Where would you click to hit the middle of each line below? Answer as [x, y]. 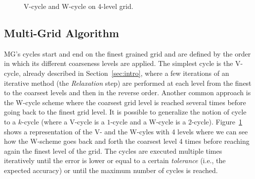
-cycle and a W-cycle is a [148, 121]
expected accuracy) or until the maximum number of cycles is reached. [111, 170]
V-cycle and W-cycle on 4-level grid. [79, 6]
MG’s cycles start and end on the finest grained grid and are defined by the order [127, 53]
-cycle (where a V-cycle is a [63, 121]
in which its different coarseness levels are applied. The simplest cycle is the [119, 63]
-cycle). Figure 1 [217, 121]
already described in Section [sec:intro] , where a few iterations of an [126, 73]
